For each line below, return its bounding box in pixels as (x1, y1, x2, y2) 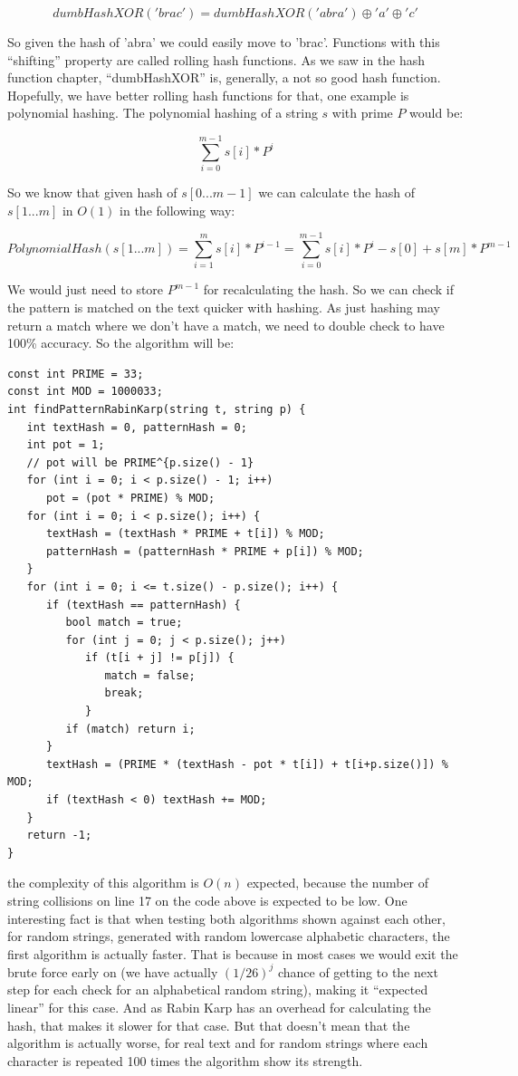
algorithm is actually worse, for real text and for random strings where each (7, 1033, 428, 1052)
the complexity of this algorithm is (7, 873, 199, 892)
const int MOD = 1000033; (7, 385, 163, 399)
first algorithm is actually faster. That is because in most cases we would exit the (7, 944, 458, 963)
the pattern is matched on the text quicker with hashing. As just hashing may (7, 298, 441, 316)
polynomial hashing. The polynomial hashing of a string (7, 103, 318, 122)
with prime (331, 103, 393, 122)
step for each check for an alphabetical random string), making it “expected (7, 980, 428, 999)
